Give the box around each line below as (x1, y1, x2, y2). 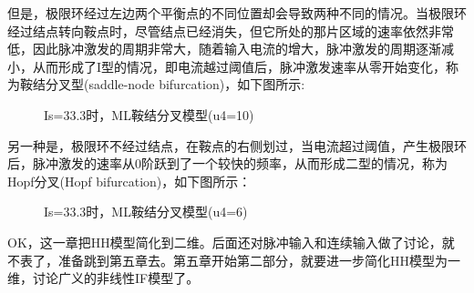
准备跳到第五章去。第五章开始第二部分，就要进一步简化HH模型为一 (57, 250, 460, 269)
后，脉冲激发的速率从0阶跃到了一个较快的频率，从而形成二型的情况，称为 (7, 154, 448, 173)
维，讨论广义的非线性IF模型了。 (7, 268, 200, 288)
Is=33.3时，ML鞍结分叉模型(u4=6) (44, 202, 248, 221)
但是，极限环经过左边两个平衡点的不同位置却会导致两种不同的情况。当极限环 (7, 4, 467, 22)
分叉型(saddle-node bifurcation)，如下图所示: (45, 75, 305, 94)
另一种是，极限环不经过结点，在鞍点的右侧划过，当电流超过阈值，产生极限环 (7, 136, 467, 155)
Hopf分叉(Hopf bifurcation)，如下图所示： (7, 171, 252, 190)
